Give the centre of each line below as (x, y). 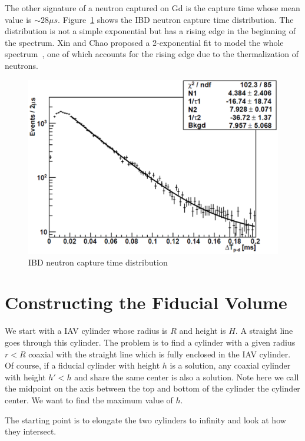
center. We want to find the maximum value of (89, 399)
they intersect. (31, 431)
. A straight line (264, 331)
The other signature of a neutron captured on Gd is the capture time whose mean (152, 8)
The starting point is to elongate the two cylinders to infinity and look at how (145, 420)
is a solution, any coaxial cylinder (230, 365)
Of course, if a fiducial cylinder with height (82, 365)
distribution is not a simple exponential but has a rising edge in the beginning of (150, 31)
